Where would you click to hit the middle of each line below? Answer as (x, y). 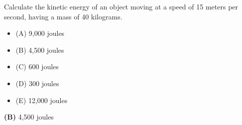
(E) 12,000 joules (42, 100)
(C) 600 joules (37, 66)
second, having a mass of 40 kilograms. (63, 16)
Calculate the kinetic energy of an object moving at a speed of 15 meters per (121, 6)
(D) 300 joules (37, 83)
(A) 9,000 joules (40, 33)
